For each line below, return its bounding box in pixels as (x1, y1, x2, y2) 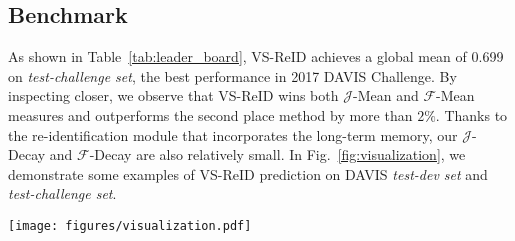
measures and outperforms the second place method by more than (8, 104, 413, 125)
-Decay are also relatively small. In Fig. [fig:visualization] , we (89, 144, 466, 165)
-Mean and (352, 85, 419, 106)
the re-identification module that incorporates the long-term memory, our (8, 124, 458, 145)
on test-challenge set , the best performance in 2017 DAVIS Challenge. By (8, 65, 457, 86)
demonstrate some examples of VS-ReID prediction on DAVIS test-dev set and (8, 163, 488, 184)
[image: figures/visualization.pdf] (8, 218, 252, 233)
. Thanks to (435, 104, 508, 125)
